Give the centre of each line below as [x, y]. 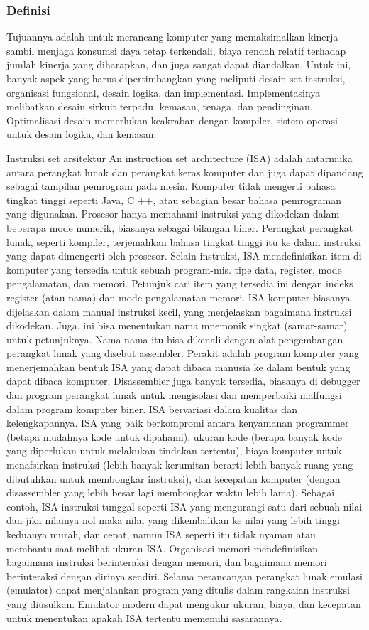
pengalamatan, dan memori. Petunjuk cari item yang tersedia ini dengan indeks [180, 283]
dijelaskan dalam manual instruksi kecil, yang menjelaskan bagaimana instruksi [179, 311]
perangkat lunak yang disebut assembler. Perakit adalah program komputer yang [183, 353]
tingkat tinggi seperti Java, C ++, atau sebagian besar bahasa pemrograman [174, 199]
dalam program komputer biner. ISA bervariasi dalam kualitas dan [152, 409]
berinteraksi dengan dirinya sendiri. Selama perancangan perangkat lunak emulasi [184, 576]
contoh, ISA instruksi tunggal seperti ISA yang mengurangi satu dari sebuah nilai [184, 506]
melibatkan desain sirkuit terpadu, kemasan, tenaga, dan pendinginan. [160, 106]
